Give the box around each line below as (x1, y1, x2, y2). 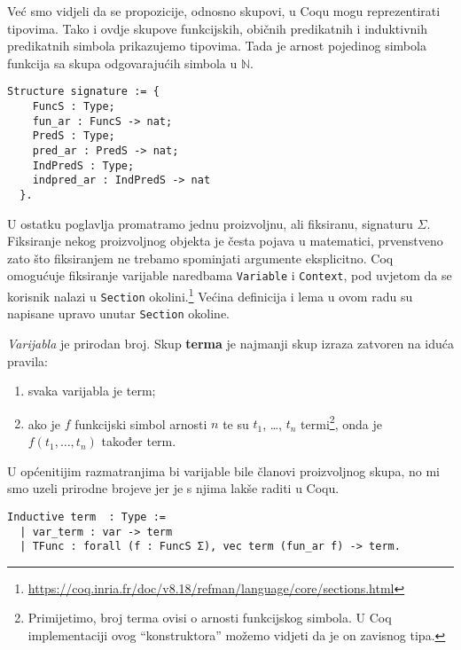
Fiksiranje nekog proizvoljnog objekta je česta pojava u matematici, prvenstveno (7, 231, 443, 250)
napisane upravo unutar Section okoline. (7, 304, 230, 323)
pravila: (7, 351, 48, 370)
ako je (27, 414, 60, 433)
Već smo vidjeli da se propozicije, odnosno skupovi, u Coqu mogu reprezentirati (7, 2, 441, 20)
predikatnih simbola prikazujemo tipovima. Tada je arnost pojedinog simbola (7, 36, 426, 55)
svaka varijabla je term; (27, 381, 156, 400)
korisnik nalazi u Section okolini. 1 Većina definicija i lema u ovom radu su (7, 285, 413, 305)
